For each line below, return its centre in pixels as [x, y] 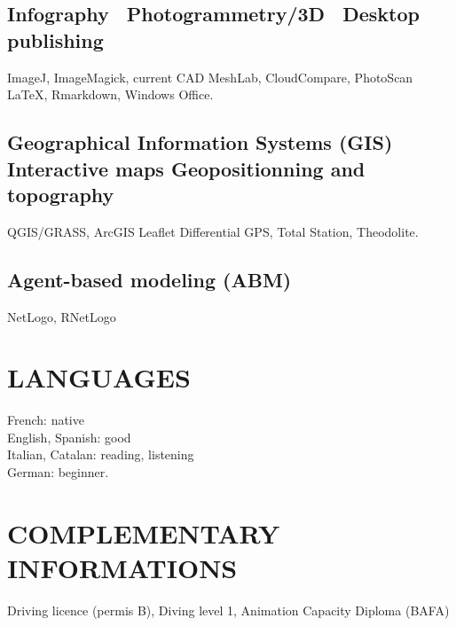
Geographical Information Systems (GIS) [200, 142]
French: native [46, 420]
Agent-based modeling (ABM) [149, 279]
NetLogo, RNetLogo [62, 316]
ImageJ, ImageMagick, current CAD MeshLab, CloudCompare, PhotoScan [210, 77]
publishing [55, 39]
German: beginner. [58, 472]
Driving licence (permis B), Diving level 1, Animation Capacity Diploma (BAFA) [228, 610]
